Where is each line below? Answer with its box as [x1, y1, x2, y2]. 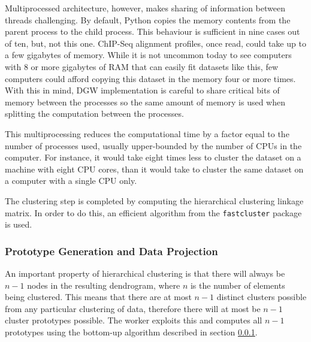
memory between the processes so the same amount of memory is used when [5, 95, 285, 108]
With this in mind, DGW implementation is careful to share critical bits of [5, 84, 280, 96]
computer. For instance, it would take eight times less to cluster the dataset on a [5, 151, 301, 164]
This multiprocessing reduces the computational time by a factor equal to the [5, 127, 289, 140]
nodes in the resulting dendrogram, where [27, 279, 180, 291]
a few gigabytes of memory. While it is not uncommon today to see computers [5, 49, 292, 61]
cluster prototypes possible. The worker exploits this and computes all [5, 314, 262, 326]
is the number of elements [190, 279, 285, 291]
